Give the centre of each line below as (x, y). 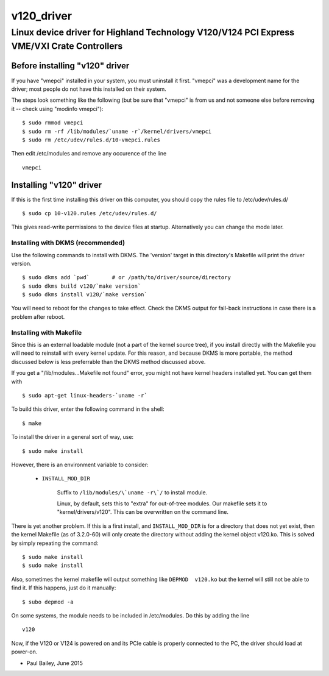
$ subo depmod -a (48, 602)
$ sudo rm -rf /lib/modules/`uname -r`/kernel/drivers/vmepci (117, 131)
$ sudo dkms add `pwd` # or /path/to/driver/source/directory (126, 278)
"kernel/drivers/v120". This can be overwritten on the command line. (143, 512)
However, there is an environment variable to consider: (80, 464)
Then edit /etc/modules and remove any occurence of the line (89, 154)
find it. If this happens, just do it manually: (64, 588)
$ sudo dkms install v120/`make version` (85, 295)
